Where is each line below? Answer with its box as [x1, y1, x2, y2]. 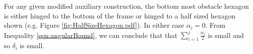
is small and [208, 30, 244, 40]
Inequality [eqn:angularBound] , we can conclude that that [4, 30, 177, 40]
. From [205, 20, 226, 30]
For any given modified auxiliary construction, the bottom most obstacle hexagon [4, 1, 249, 11]
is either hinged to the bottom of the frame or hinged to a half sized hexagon [4, 10, 235, 20]
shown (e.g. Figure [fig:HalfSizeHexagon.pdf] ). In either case [4, 20, 184, 30]
